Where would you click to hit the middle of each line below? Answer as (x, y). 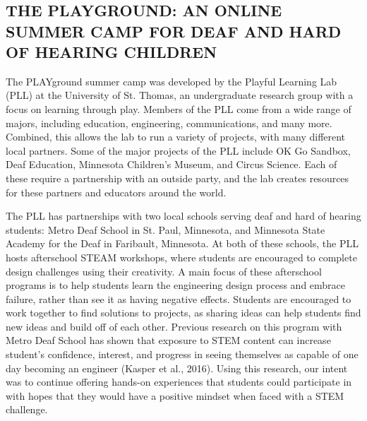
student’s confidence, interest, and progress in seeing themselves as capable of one (182, 354)
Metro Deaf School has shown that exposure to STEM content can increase (168, 340)
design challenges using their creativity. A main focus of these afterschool (164, 271)
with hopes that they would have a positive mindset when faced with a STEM (175, 395)
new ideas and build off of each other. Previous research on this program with (174, 326)
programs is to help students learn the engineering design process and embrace (176, 285)
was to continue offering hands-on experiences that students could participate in (179, 382)
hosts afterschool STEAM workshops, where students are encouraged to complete (181, 257)
